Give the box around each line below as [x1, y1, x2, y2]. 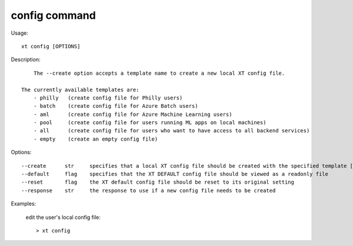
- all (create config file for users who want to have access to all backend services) [33, 127, 310, 134]
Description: [11, 56, 41, 63]
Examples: [11, 200, 36, 207]
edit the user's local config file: [25, 214, 101, 221]
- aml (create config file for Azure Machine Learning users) [33, 111, 232, 118]
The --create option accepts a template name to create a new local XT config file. [33, 69, 285, 77]
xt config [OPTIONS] [21, 43, 81, 49]
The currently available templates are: [21, 86, 139, 93]
